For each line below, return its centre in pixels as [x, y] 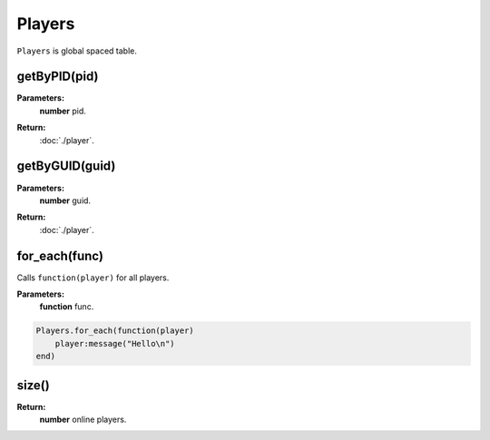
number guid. [65, 200]
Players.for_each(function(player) [115, 331]
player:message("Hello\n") [115, 343]
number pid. [63, 111]
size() [33, 385]
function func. [67, 307]
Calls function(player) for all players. [93, 278]
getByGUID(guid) [66, 166]
